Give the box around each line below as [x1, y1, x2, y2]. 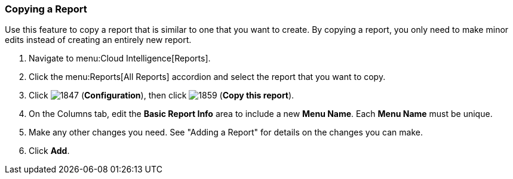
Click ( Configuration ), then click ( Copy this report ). [29, 90, 294, 101]
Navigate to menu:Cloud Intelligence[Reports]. [29, 53, 211, 64]
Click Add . [29, 146, 70, 156]
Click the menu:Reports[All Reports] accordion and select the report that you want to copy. [29, 72, 386, 82]
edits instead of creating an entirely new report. [5, 35, 192, 45]
